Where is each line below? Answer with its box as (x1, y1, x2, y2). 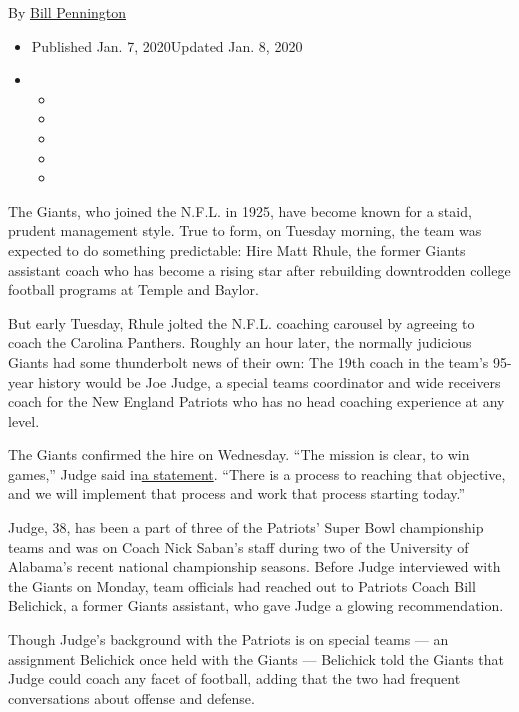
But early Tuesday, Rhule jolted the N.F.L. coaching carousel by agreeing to (8, 312, 475, 333)
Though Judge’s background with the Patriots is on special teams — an (8, 629, 449, 650)
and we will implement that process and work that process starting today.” (8, 483, 466, 504)
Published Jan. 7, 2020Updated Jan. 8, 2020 (31, 35, 303, 56)
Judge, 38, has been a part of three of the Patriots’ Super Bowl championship (8, 517, 484, 538)
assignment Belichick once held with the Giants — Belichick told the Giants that (8, 648, 504, 669)
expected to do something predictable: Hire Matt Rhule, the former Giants (8, 239, 466, 260)
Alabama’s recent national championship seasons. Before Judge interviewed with (8, 556, 501, 577)
